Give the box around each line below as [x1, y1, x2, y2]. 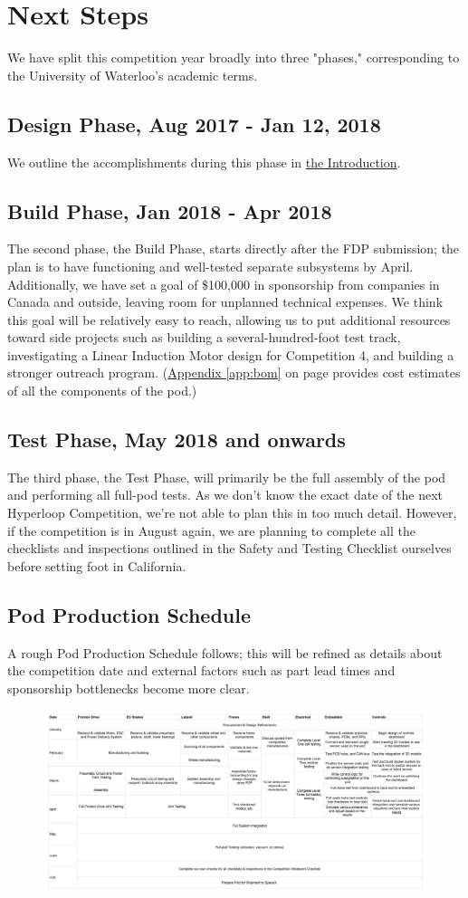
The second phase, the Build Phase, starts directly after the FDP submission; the [7, 239, 460, 258]
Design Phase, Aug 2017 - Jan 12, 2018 [7, 110, 381, 138]
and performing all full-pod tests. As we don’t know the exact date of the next [7, 485, 443, 504]
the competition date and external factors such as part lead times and [7, 661, 396, 680]
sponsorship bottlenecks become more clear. [7, 678, 250, 697]
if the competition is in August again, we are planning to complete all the [7, 521, 415, 540]
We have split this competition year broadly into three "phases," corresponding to [7, 48, 460, 67]
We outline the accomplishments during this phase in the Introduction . [7, 152, 401, 171]
